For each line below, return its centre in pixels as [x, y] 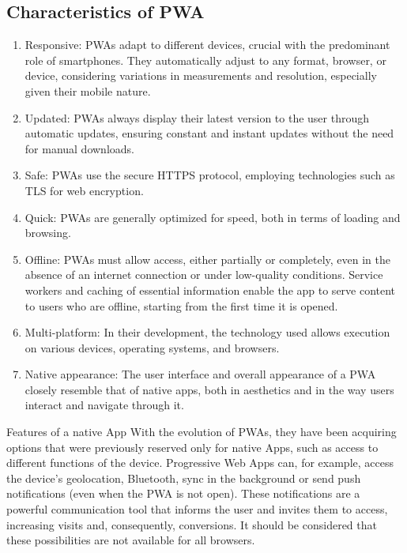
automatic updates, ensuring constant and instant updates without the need [209, 133]
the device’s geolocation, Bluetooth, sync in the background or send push [184, 478]
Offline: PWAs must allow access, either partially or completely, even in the [207, 259]
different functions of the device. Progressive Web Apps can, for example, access [200, 463]
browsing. [48, 233]
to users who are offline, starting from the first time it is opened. [181, 305]
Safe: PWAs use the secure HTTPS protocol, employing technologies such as [210, 175]
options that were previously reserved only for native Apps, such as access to [192, 447]
